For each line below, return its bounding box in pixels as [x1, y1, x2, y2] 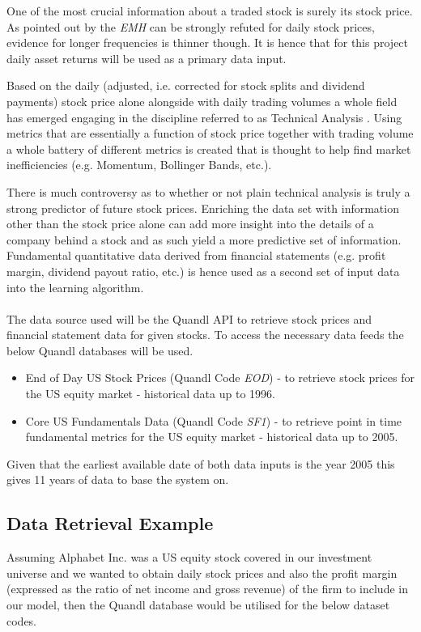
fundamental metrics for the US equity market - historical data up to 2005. [25, 428, 398, 445]
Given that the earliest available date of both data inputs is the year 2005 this [6, 455, 395, 472]
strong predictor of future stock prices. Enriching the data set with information [6, 199, 399, 216]
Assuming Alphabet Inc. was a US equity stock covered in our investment [6, 549, 372, 566]
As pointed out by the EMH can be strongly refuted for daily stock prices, [6, 18, 375, 35]
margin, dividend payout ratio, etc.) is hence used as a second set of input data [6, 262, 400, 279]
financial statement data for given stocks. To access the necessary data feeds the [6, 326, 404, 343]
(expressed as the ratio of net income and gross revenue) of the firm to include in [6, 580, 408, 597]
